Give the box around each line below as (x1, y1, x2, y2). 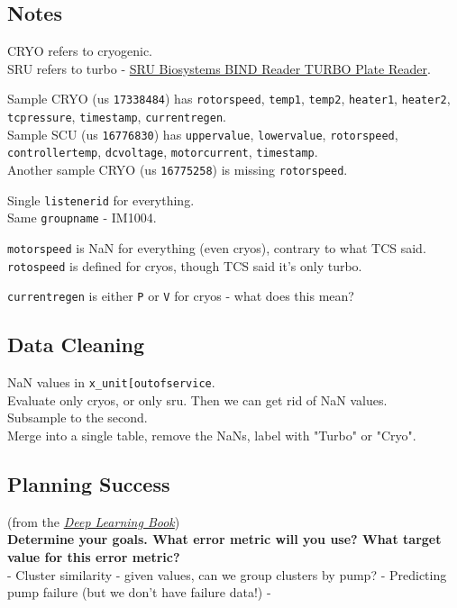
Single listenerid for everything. (7, 190, 195, 209)
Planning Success (7, 469, 170, 497)
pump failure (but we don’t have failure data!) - (7, 583, 271, 602)
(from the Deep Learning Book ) (7, 512, 180, 531)
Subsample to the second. (7, 408, 148, 427)
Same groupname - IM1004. (7, 208, 157, 227)
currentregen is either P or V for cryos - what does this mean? (7, 286, 354, 305)
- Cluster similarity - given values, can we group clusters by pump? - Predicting (7, 565, 447, 584)
